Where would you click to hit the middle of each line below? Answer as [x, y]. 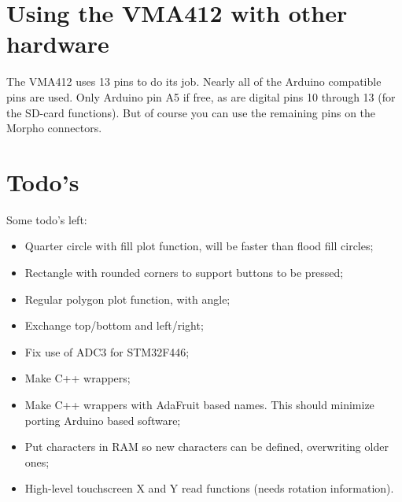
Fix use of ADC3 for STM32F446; [107, 351]
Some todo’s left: [47, 219]
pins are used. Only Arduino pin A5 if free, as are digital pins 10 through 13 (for [201, 96]
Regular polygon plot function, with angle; [127, 299]
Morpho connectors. [54, 128]
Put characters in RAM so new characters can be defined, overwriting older [207, 447]
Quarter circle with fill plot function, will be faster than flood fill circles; [199, 246]
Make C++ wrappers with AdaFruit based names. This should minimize [199, 404]
